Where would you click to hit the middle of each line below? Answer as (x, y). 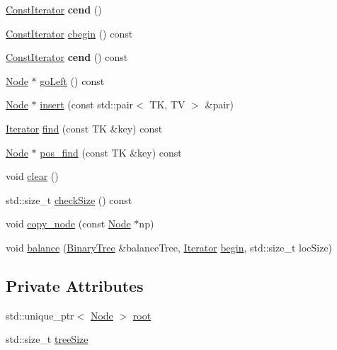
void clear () (32, 176)
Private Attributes (75, 285)
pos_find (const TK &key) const (111, 152)
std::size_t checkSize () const (69, 199)
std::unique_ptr (40, 315)
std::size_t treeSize (47, 339)
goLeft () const (72, 80)
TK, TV (167, 105)
